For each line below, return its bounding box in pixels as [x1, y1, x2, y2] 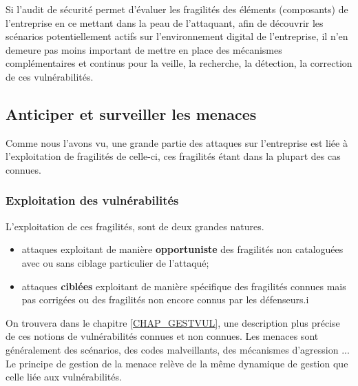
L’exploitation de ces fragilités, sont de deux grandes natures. [6, 219, 264, 233]
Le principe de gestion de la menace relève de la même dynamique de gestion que [6, 356, 348, 370]
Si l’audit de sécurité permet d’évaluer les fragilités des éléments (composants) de [6, 2, 348, 16]
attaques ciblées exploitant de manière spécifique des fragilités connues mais [21, 278, 346, 293]
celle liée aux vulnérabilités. [6, 369, 122, 384]
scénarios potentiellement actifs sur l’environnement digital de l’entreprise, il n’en [6, 29, 348, 43]
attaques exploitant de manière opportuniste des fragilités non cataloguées [21, 242, 344, 256]
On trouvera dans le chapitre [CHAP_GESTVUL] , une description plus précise [6, 315, 340, 329]
